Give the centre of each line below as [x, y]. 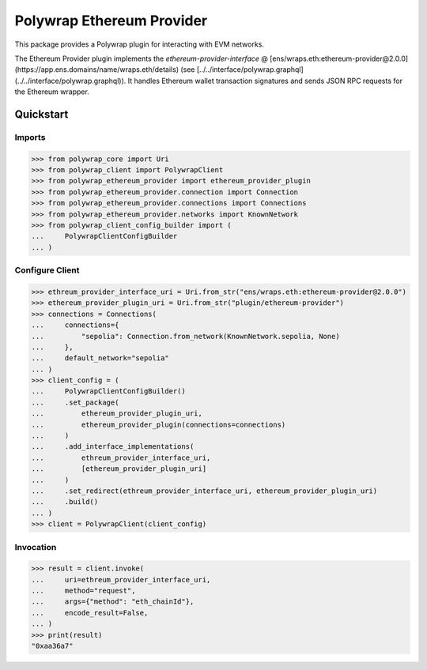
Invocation [36, 547]
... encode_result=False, [90, 613]
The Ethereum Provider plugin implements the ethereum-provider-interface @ [142, 58]
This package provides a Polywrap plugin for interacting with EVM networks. [140, 44]
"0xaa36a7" [52, 646]
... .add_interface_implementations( [113, 447]
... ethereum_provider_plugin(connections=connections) [159, 424]
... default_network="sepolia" [100, 358]
